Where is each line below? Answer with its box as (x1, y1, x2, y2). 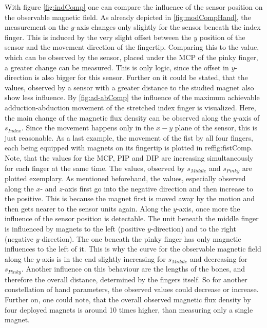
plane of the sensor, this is (175, 122, 257, 133)
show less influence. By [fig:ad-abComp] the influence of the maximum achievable (5, 92, 260, 103)
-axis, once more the (177, 203, 240, 214)
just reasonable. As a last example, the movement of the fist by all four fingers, (5, 132, 253, 143)
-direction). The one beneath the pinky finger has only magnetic (39, 233, 241, 244)
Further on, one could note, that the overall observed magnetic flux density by (5, 294, 251, 304)
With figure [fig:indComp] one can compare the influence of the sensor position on (5, 2, 263, 12)
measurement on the (5, 22, 69, 32)
